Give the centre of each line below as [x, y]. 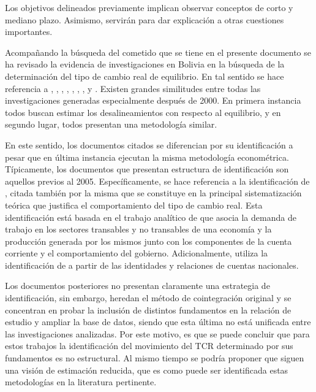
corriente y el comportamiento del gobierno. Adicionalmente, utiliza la [137, 253]
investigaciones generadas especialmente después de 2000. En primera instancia [153, 100]
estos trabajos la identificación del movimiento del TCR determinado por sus [149, 346]
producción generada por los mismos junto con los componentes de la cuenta [149, 241]
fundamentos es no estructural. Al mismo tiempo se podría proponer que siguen [155, 358]
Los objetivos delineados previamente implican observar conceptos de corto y [149, 7]
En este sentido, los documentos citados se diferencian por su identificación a [149, 144]
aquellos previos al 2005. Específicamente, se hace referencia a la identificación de [157, 181]
